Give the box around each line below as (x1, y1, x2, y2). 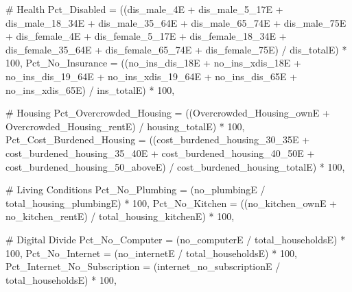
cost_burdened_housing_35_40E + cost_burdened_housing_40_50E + (5, 145, 315, 160)
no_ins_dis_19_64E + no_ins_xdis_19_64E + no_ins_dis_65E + (5, 69, 298, 83)
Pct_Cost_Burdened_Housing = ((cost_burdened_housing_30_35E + (5, 132, 310, 147)
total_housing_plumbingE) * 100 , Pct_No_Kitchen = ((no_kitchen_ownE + (5, 195, 338, 210)
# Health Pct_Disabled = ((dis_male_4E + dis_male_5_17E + (5, 2, 283, 16)
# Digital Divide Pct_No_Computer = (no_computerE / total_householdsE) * (5, 232, 346, 246)
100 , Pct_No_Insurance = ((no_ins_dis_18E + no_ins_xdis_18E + (5, 56, 301, 70)
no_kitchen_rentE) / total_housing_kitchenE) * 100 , (5, 209, 235, 223)
